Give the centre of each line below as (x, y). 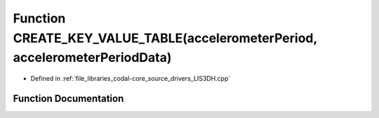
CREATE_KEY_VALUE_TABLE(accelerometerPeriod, (165, 38)
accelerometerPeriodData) (92, 58)
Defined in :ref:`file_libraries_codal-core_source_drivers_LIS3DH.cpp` (131, 79)
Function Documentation (68, 98)
